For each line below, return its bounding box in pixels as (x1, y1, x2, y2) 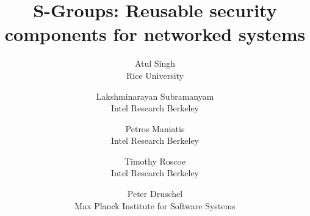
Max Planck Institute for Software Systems (74, 199, 236, 212)
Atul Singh (134, 57, 176, 70)
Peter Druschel (127, 187, 183, 200)
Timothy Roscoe (124, 154, 186, 167)
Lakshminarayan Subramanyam (96, 89, 214, 102)
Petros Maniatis (125, 122, 185, 135)
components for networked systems (4, 21, 306, 47)
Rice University (126, 69, 184, 81)
